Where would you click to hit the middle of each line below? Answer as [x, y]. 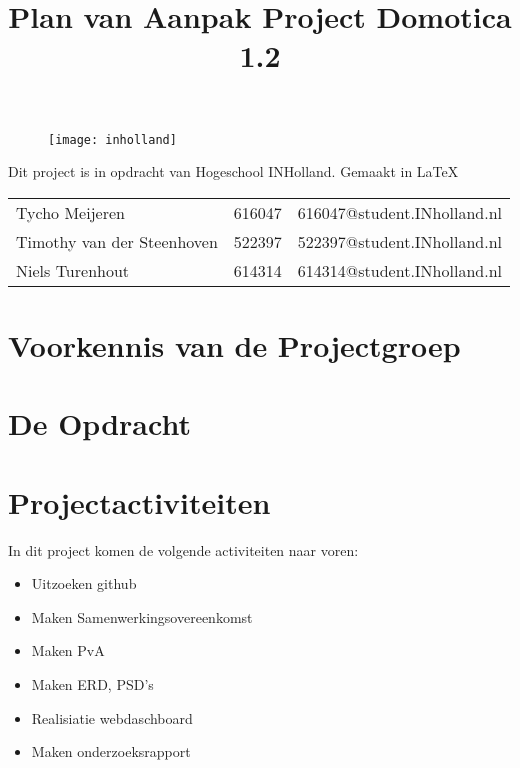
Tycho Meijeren [70, 212]
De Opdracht [99, 423]
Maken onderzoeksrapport [111, 751]
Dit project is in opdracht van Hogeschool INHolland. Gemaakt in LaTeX [233, 171]
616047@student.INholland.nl [399, 212]
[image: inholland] [112, 139]
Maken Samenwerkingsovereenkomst [142, 616]
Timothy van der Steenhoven [117, 241]
